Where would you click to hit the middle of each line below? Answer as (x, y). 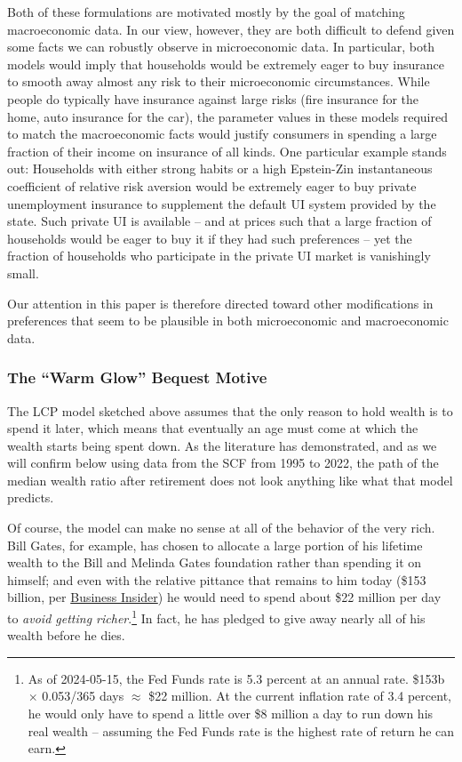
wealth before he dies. (66, 635)
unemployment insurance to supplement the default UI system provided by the (222, 203)
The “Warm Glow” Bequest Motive (137, 377)
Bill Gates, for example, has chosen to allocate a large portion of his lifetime (215, 545)
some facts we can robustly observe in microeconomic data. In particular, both (221, 47)
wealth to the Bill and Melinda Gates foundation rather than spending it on (215, 562)
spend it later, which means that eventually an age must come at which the (213, 428)
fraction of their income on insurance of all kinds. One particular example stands (227, 151)
